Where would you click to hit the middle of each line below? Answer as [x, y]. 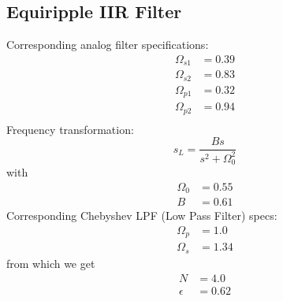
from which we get [51, 263]
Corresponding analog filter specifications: [108, 45]
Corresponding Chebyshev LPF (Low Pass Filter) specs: [142, 216]
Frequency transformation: [70, 129]
